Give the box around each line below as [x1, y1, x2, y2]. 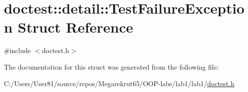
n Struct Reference [4, 17, 133, 37]
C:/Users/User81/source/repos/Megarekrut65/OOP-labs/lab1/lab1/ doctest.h [4, 78, 234, 88]
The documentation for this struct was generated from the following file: [4, 61, 219, 72]
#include [4, 45, 31, 55]
